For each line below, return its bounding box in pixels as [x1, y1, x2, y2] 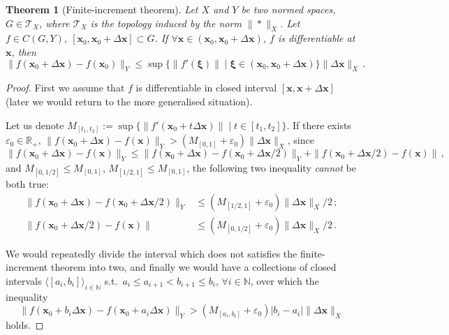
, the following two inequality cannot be [186, 160, 356, 174]
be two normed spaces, [241, 2, 336, 16]
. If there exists [286, 117, 351, 132]
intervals [6, 273, 42, 288]
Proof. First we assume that [6, 80, 125, 95]
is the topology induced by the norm [90, 15, 242, 30]
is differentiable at [277, 31, 355, 45]
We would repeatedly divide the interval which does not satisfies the [6, 246, 297, 260]
